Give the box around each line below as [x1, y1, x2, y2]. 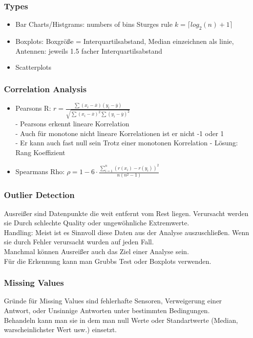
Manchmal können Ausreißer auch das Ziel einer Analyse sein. [4, 246, 189, 257]
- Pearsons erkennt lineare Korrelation [15, 119, 129, 129]
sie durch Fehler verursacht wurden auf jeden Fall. [4, 237, 154, 247]
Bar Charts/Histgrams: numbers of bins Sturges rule [15, 19, 173, 29]
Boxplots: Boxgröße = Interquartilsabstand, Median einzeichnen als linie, [15, 36, 234, 46]
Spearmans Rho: [15, 166, 65, 177]
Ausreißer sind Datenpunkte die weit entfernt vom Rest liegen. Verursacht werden [4, 208, 249, 218]
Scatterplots [15, 62, 52, 72]
